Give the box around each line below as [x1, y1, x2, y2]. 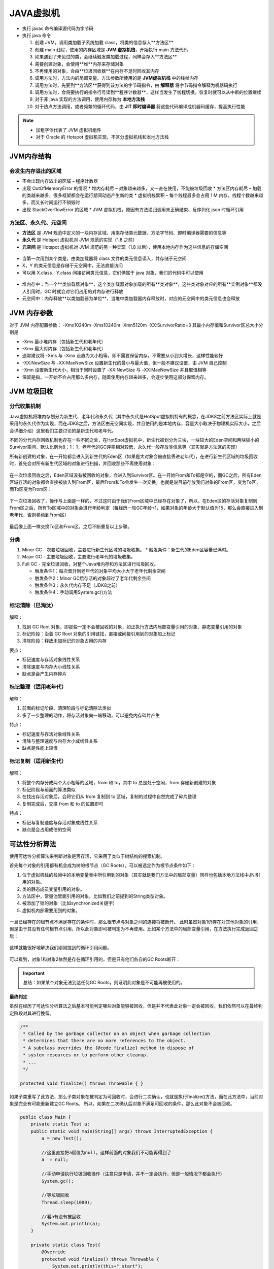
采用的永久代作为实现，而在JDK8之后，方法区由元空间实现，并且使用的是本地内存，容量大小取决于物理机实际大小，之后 [9, 420, 261, 426]
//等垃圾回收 [41, 1192, 70, 1198]
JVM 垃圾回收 [9, 387, 53, 396]
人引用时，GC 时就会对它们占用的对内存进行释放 [22, 288, 124, 294]
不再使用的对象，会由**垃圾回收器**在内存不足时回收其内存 [35, 68, 160, 74]
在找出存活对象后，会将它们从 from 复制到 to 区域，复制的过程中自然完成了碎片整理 [22, 793, 197, 799]
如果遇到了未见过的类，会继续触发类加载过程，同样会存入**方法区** [35, 54, 178, 60]
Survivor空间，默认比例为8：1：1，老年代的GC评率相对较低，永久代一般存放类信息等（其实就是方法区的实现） [9, 444, 240, 450]
